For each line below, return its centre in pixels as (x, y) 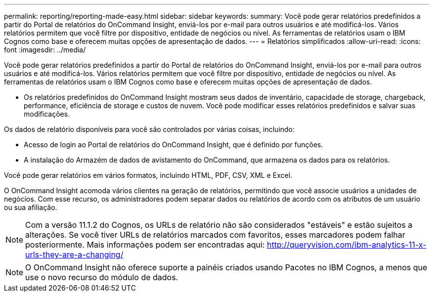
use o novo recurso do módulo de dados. (102, 277)
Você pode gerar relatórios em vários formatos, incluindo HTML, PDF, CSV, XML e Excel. (148, 175)
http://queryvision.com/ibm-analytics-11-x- (346, 245)
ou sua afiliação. (31, 207)
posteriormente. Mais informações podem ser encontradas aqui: (145, 245)
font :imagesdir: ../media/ (45, 50)
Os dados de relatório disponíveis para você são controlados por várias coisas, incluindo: (150, 129)
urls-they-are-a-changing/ (74, 254)
